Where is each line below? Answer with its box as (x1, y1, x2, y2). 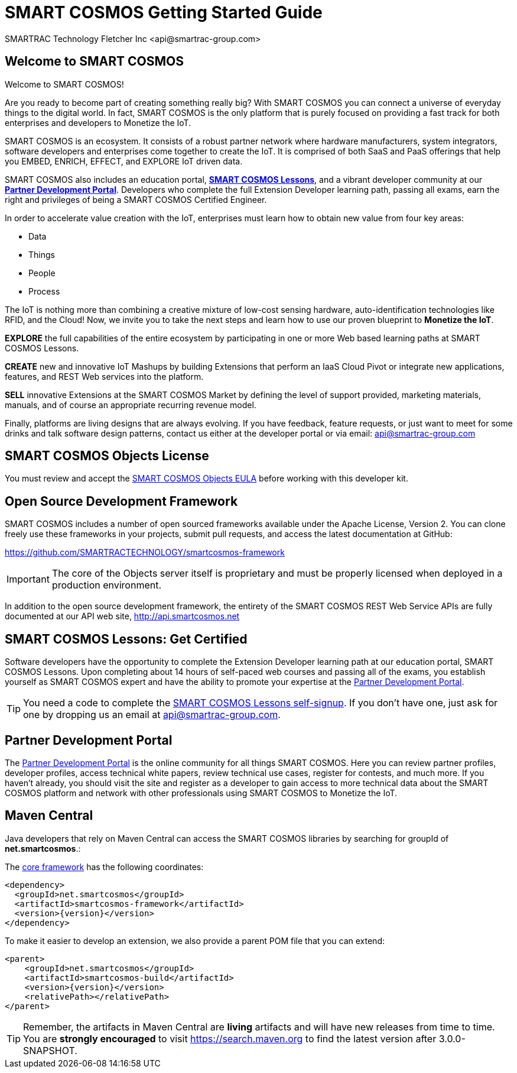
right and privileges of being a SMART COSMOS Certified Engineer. (5, 194, 267, 205)
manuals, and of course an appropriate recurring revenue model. (5, 399, 256, 410)
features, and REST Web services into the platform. (5, 371, 204, 382)
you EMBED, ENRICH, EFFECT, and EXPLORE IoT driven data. (5, 156, 243, 166)
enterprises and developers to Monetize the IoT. (5, 117, 191, 128)
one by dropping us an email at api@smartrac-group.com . (23, 709, 281, 721)
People (28, 267, 56, 278)
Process (28, 286, 60, 296)
